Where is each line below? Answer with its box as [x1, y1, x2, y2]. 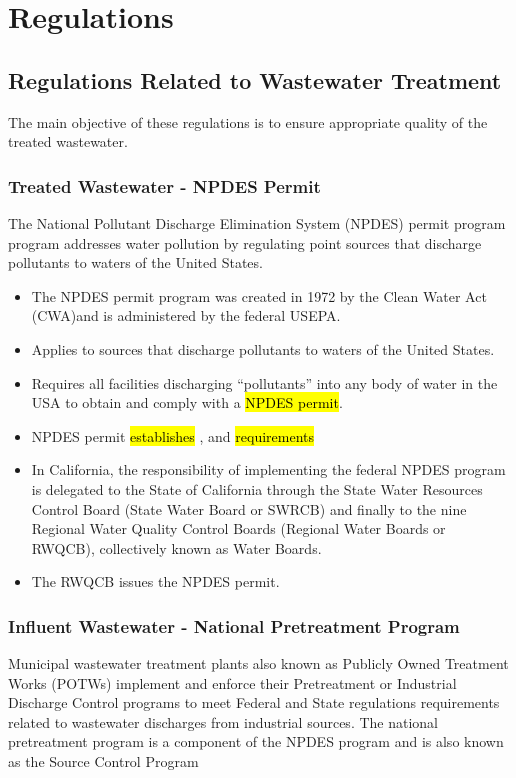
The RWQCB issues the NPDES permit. [31, 571, 280, 592]
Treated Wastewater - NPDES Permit [8, 173, 321, 198]
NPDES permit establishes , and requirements [31, 425, 315, 446]
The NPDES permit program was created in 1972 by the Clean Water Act [31, 285, 487, 306]
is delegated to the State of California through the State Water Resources [31, 478, 483, 499]
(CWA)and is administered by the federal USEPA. [31, 305, 341, 326]
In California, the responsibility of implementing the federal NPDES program [31, 459, 506, 480]
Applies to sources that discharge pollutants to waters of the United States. [31, 338, 495, 359]
